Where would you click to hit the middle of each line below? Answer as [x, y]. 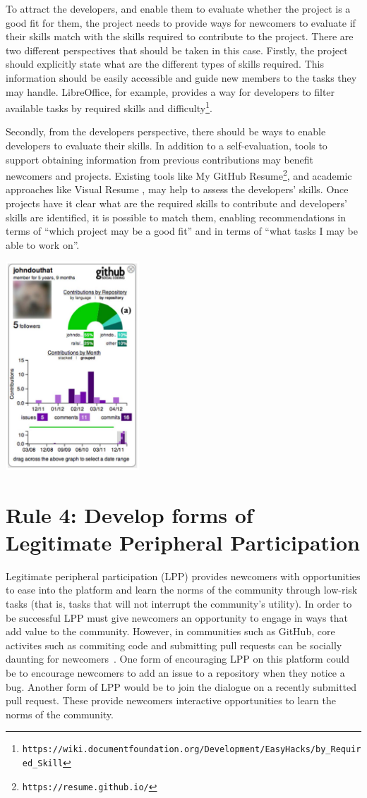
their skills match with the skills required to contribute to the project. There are [180, 36]
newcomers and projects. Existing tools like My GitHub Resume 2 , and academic [179, 174]
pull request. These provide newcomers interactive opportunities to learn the [171, 700]
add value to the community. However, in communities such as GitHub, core [170, 631]
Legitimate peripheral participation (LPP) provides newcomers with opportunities [183, 576]
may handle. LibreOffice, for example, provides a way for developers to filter [170, 91]
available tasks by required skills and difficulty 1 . [109, 107]
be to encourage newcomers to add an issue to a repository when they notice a [175, 673]
